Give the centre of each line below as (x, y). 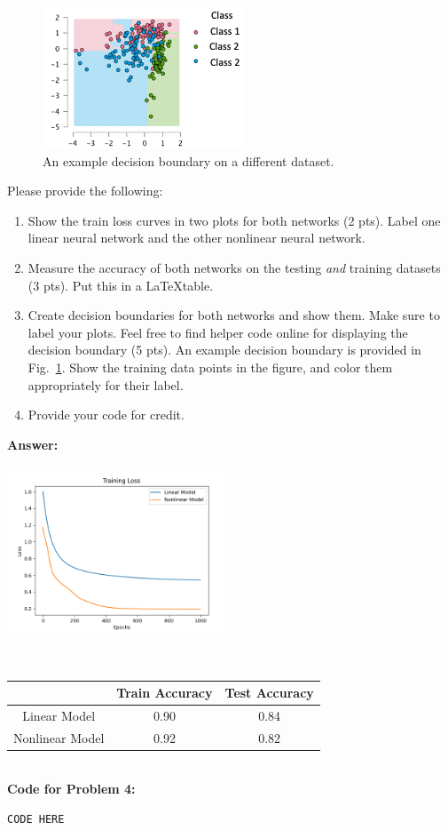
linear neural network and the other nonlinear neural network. (196, 238)
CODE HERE (36, 819)
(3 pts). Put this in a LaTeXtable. (121, 285)
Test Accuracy (269, 692)
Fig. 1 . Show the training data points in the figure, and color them (210, 367)
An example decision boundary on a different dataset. (189, 160)
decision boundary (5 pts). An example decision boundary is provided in (224, 350)
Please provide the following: (85, 191)
